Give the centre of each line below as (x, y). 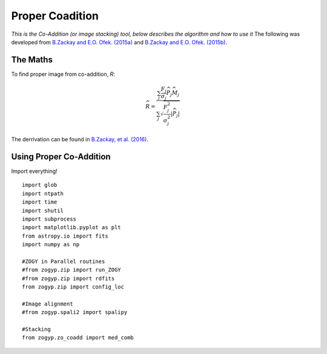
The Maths (32, 60)
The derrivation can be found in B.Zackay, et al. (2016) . (80, 139)
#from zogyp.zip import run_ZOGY (71, 270)
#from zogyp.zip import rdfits (68, 278)
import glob (40, 185)
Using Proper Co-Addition (61, 157)
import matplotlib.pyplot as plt (71, 228)
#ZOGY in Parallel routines (64, 261)
